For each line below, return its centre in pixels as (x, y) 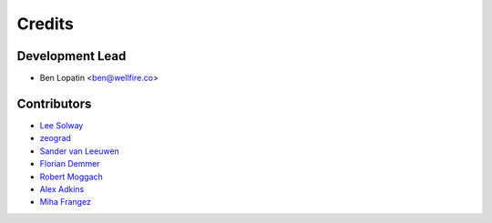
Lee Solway (61, 125)
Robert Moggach (72, 177)
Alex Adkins (62, 189)
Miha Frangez (65, 202)
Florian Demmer (70, 164)
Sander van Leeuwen (80, 151)
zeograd (56, 138)
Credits (46, 24)
